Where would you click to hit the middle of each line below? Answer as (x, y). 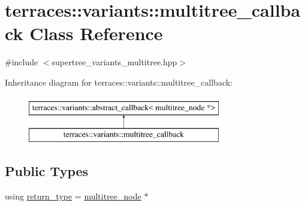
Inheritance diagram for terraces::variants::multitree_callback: (119, 82)
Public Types (47, 171)
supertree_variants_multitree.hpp (114, 62)
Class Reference (96, 33)
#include (22, 62)
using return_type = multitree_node (73, 196)
